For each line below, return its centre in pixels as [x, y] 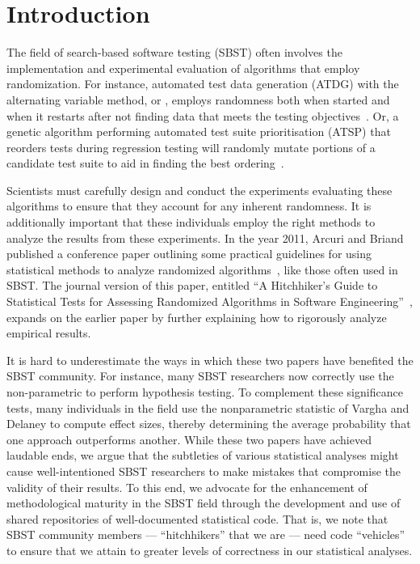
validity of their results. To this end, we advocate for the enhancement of [187, 487]
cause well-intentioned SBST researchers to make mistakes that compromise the [204, 471]
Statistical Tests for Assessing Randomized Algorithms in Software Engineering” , [210, 301]
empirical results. [49, 333]
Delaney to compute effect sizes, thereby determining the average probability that [209, 424]
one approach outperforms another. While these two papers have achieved [189, 439]
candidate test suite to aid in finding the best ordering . [145, 163]
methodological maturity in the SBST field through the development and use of [204, 503]
